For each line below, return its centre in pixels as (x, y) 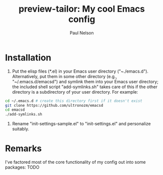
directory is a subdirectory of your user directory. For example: (75, 92)
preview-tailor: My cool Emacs (82, 9)
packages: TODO (22, 167)
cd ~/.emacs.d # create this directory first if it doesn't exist (74, 101)
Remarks (24, 148)
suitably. (20, 129)
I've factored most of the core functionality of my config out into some (75, 162)
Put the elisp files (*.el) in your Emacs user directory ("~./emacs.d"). (80, 71)
